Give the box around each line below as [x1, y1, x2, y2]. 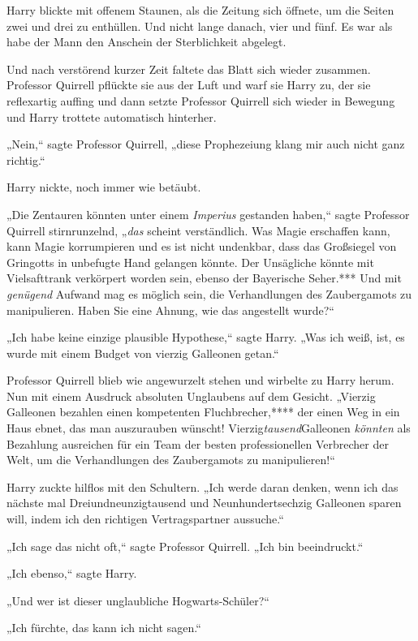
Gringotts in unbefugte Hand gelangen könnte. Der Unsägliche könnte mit [6, 253, 374, 270]
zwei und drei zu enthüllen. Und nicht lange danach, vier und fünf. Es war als [6, 17, 393, 34]
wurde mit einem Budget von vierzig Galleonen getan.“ [6, 344, 279, 361]
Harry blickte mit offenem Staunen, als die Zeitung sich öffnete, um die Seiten [6, 2, 394, 18]
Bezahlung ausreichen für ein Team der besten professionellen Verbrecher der [6, 435, 389, 452]
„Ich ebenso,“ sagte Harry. [6, 565, 137, 582]
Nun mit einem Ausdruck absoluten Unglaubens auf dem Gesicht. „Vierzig [6, 387, 376, 404]
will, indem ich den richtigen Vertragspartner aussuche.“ [6, 510, 284, 527]
